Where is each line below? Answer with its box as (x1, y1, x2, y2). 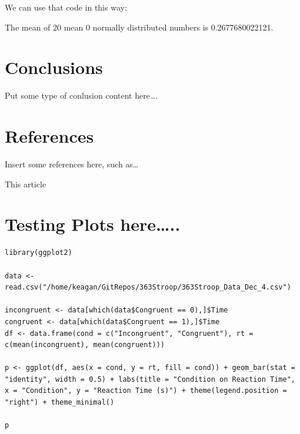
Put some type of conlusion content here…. (5, 89, 158, 102)
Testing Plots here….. (5, 212, 181, 236)
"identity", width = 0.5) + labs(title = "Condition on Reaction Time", (5, 375, 295, 383)
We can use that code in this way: (5, 1, 127, 13)
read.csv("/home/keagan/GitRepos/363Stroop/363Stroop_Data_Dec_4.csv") (5, 283, 291, 292)
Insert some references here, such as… (5, 158, 139, 170)
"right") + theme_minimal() (5, 398, 115, 407)
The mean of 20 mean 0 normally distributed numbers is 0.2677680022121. (5, 21, 274, 33)
